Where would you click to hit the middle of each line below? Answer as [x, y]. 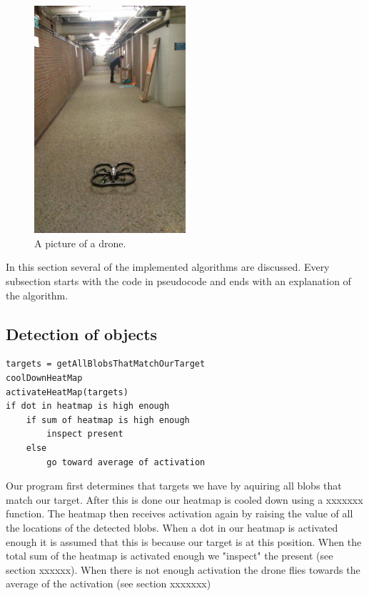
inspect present [85, 434]
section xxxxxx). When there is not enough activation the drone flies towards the [183, 569]
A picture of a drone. [80, 243]
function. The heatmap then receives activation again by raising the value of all [180, 513]
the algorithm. [37, 295]
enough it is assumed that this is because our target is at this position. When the [184, 541]
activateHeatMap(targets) [67, 392]
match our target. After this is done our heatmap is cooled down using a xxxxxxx [184, 499]
